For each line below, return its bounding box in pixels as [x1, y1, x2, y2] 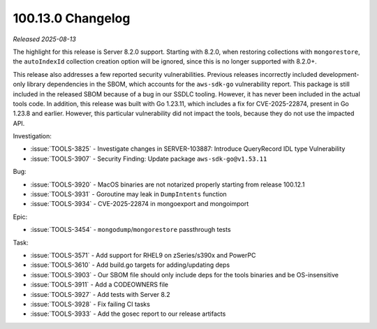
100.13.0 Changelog [13, 10, 131, 26]
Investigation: [13, 132, 52, 140]
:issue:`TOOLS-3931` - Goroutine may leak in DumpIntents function [30, 190, 227, 198]
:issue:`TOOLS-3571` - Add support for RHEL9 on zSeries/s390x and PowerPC [30, 251, 256, 259]
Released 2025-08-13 [13, 35, 76, 43]
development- [318, 70, 360, 78]
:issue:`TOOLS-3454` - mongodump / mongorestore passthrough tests [30, 226, 231, 234]
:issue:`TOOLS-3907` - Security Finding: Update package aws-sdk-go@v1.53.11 [30, 154, 267, 163]
